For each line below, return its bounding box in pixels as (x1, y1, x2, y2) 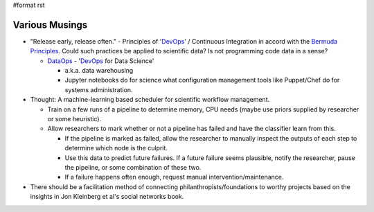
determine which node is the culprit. (64, 144, 168, 152)
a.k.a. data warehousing (64, 67, 134, 75)
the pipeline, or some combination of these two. (64, 163, 202, 171)
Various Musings (12, 19, 88, 30)
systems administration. (64, 85, 133, 94)
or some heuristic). (47, 115, 102, 123)
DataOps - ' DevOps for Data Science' (47, 56, 154, 65)
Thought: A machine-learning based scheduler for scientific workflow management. (30, 96, 270, 104)
